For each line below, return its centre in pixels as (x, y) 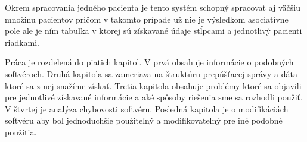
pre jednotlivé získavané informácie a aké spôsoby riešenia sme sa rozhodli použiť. (154, 97)
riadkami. (22, 42)
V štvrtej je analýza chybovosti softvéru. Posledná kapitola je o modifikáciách (147, 108)
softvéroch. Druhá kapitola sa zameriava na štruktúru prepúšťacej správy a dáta (151, 73)
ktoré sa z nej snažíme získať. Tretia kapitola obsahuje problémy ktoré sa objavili (153, 85)
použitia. (21, 132)
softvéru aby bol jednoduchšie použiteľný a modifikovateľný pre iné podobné (144, 120)
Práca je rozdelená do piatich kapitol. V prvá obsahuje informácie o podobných (149, 62)
